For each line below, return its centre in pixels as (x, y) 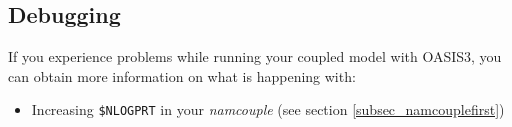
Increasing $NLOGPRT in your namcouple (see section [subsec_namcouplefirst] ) (268, 109)
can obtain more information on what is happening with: (182, 75)
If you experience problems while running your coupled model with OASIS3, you (255, 56)
